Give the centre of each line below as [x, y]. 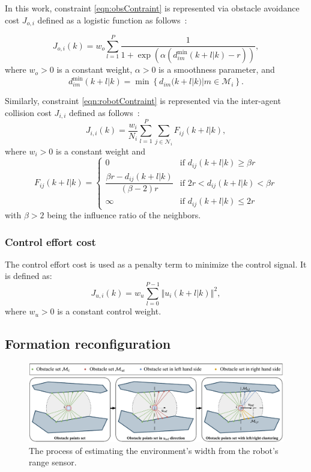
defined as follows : [104, 112]
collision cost [28, 112]
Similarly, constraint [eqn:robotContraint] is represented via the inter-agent [143, 101]
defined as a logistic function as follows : [112, 20]
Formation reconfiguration [88, 344]
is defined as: [29, 276]
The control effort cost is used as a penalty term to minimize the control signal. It [156, 264]
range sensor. [53, 462]
